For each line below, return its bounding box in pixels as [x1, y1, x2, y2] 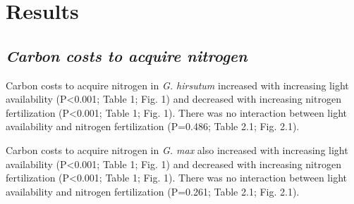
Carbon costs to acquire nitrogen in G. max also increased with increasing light [6, 142, 348, 157]
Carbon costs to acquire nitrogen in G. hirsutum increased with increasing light [6, 77, 349, 92]
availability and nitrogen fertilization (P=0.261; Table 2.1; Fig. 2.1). [6, 184, 300, 198]
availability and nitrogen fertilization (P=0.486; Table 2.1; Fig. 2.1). [6, 119, 300, 134]
